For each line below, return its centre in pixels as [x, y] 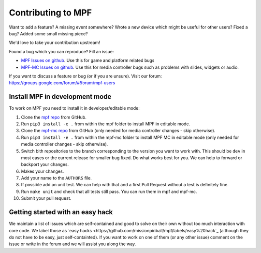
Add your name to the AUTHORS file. [56, 178]
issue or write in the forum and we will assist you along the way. [72, 244]
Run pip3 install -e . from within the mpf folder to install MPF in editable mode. [106, 124]
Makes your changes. [43, 171]
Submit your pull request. [46, 198]
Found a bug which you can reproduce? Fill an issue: [61, 51]
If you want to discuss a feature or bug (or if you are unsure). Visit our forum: [85, 76]
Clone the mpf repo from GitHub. [54, 117]
